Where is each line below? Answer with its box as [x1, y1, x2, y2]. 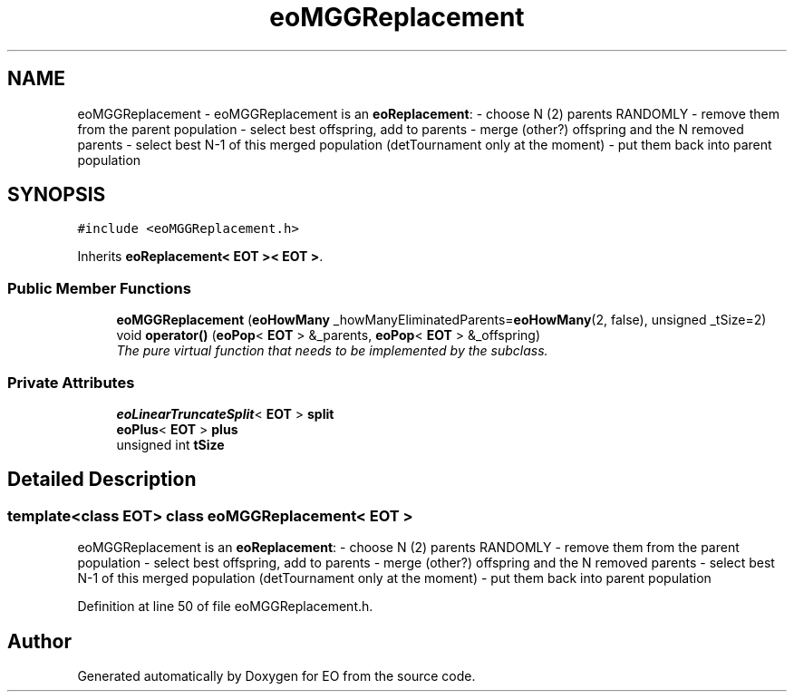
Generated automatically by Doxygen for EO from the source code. [77, 668, 476, 684]
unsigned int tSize [116, 436, 225, 452]
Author [7, 629, 72, 653]
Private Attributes [7, 373, 135, 392]
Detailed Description [7, 468, 197, 491]
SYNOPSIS [7, 183, 106, 207]
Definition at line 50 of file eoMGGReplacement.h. [77, 598, 373, 615]
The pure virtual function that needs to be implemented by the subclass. [116, 343, 548, 359]
